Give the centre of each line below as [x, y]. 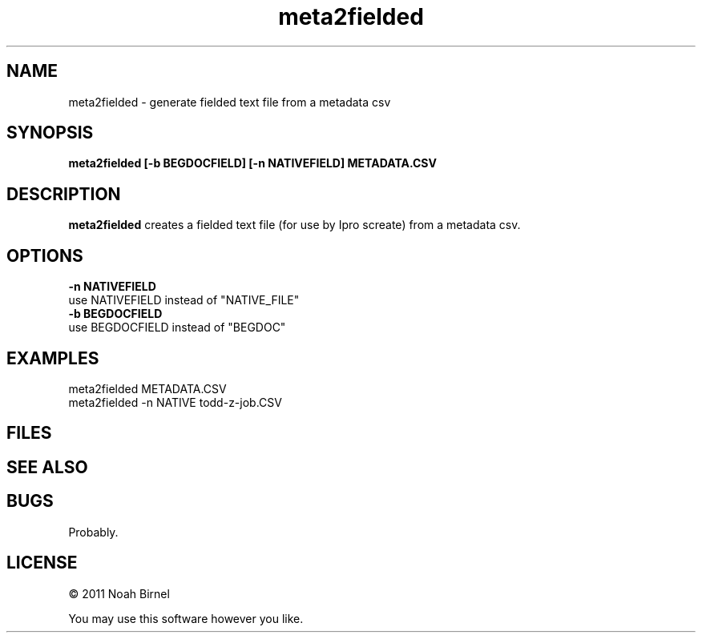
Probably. [93, 532]
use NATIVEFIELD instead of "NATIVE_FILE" [184, 300]
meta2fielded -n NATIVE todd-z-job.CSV [175, 402]
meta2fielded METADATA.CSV [147, 388]
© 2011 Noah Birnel [119, 593]
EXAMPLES [53, 358]
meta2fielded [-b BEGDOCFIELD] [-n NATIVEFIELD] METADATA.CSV [252, 163]
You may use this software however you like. [186, 618]
